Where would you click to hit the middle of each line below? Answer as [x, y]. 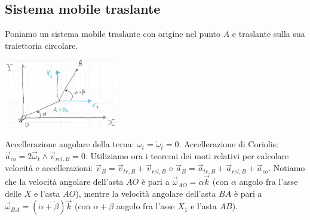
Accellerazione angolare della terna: [70, 144]
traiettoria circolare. [42, 45]
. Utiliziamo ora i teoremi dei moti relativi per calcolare [187, 155]
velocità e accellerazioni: [49, 168]
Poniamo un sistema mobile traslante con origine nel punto [113, 34]
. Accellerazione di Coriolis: [228, 144]
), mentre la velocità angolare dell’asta [146, 193]
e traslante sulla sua [268, 34]
